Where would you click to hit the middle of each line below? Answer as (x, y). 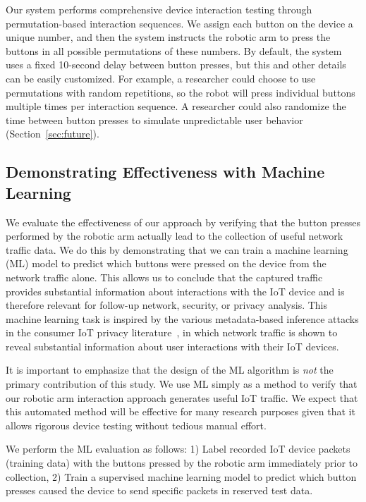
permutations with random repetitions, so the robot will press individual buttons (181, 92)
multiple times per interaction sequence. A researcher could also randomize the (176, 106)
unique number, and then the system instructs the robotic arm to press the (168, 37)
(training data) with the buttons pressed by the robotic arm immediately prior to (182, 463)
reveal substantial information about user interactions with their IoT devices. (172, 346)
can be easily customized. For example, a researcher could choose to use (161, 78)
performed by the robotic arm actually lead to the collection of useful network (175, 236)
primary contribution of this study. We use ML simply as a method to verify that (182, 384)
